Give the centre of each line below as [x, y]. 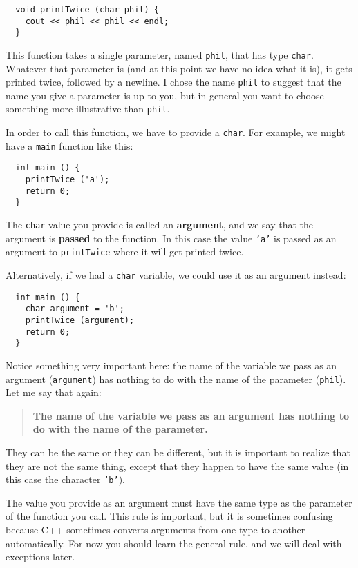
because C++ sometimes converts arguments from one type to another [156, 530]
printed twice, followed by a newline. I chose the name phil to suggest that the [173, 82]
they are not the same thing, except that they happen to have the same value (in [177, 466]
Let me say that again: [54, 392]
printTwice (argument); [80, 320]
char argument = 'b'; [75, 309]
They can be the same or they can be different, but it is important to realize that [178, 452]
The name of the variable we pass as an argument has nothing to [191, 415]
